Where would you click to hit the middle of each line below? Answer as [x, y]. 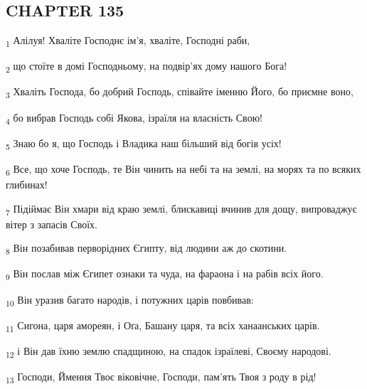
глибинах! [27, 184]
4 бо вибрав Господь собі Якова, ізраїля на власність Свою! [134, 118]
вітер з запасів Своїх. [52, 224]
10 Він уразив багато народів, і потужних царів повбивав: [130, 300]
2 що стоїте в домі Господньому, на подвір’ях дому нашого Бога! [147, 67]
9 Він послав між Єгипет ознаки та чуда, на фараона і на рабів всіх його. [165, 275]
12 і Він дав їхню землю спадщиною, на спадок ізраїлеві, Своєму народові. [169, 351]
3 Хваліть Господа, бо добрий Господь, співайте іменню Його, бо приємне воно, [180, 92]
